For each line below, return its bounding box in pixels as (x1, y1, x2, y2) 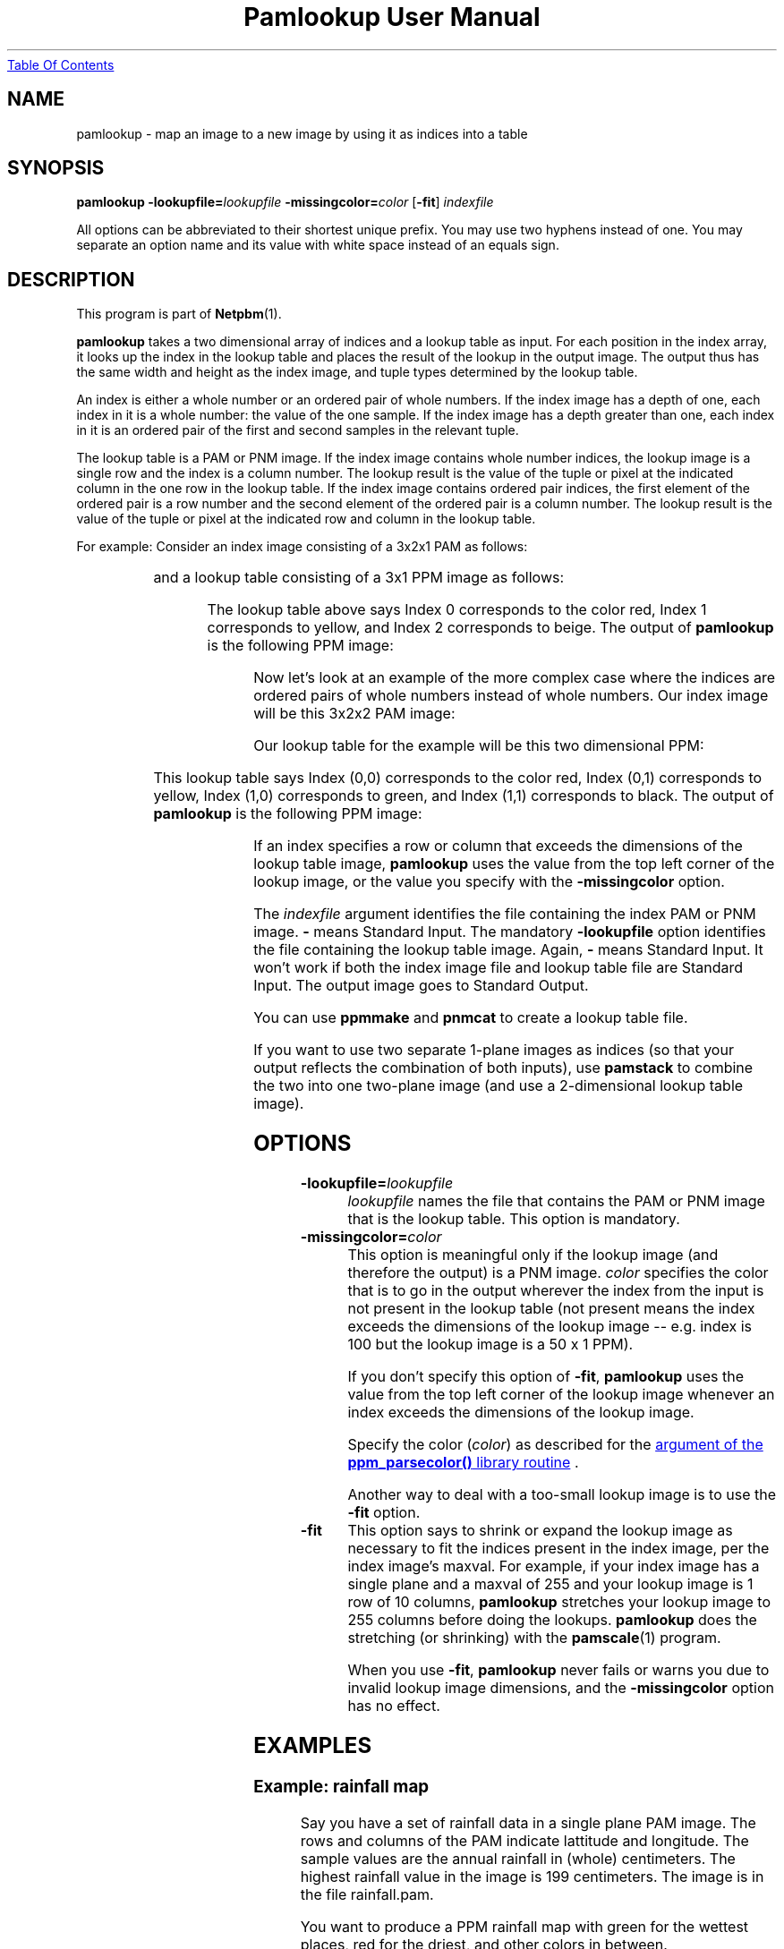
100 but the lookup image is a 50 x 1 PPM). (347, 1335, 634, 1354)
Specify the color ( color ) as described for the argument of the (347, 1435, 763, 1454)
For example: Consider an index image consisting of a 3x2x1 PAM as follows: (76, 539, 528, 555)
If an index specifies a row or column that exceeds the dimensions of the (253, 837, 743, 855)
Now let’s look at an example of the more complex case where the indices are (253, 668, 776, 687)
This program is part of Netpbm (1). (76, 306, 282, 322)
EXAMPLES (253, 1732, 372, 1758)
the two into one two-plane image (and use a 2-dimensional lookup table (253, 1077, 744, 1095)
